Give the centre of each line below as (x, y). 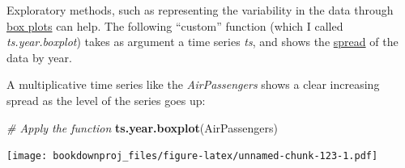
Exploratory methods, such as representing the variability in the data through (200, 10)
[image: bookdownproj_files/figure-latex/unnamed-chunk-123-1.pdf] (192, 156)
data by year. (39, 57)
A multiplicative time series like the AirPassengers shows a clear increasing (193, 84)
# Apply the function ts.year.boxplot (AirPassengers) (142, 127)
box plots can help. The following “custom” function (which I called (175, 25)
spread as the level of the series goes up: (106, 100)
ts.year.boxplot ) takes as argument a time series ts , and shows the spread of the (202, 42)
